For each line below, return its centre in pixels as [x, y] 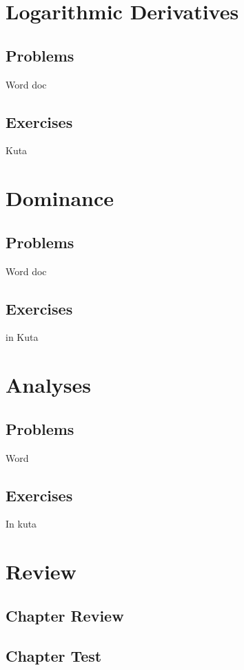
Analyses [48, 385]
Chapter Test [54, 656]
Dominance [60, 198]
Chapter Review [65, 615]
